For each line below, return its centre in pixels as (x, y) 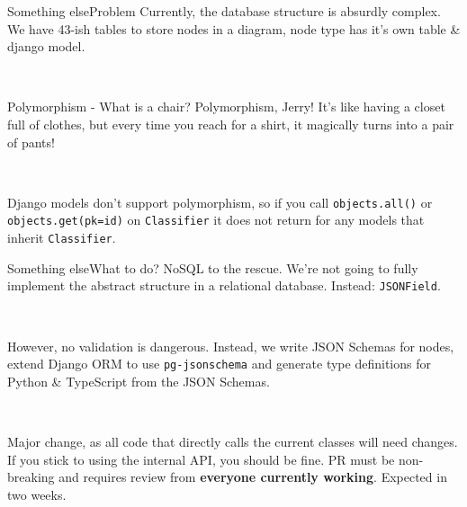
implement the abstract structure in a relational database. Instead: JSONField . (224, 285)
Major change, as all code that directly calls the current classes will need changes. (233, 441)
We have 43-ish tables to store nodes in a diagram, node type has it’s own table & (234, 28)
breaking (31, 477)
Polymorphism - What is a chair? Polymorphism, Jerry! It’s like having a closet (226, 107)
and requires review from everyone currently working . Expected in (253, 477)
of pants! (31, 142)
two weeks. (37, 494)
